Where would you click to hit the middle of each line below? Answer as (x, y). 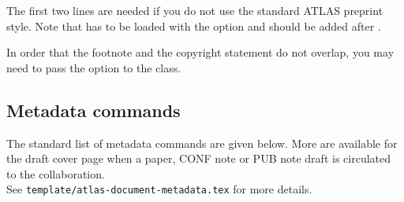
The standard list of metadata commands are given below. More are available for (202, 143)
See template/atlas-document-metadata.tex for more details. (159, 189)
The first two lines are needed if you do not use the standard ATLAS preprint (195, 10)
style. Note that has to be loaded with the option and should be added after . (194, 26)
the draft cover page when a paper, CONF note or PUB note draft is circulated (199, 158)
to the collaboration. (56, 173)
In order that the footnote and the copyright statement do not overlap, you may (200, 52)
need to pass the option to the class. (94, 67)
